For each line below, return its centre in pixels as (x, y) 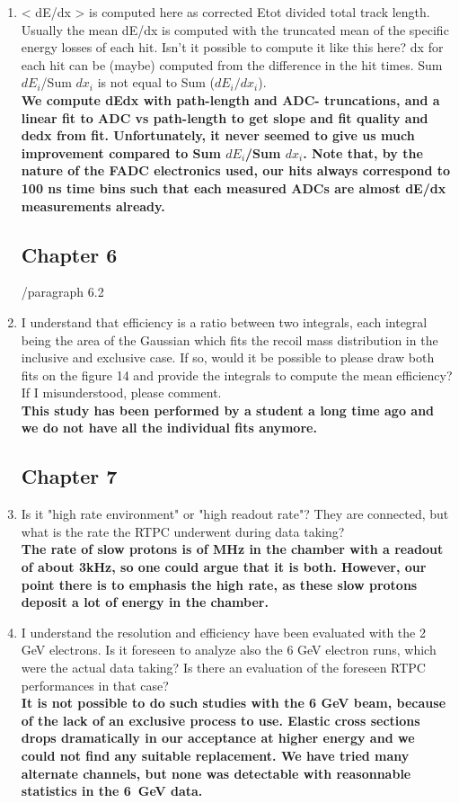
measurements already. (93, 205)
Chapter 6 (69, 254)
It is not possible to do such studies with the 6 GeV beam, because (234, 703)
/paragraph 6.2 (62, 292)
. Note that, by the (363, 152)
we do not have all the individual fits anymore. (169, 428)
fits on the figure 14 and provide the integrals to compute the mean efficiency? (237, 375)
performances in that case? (95, 685)
